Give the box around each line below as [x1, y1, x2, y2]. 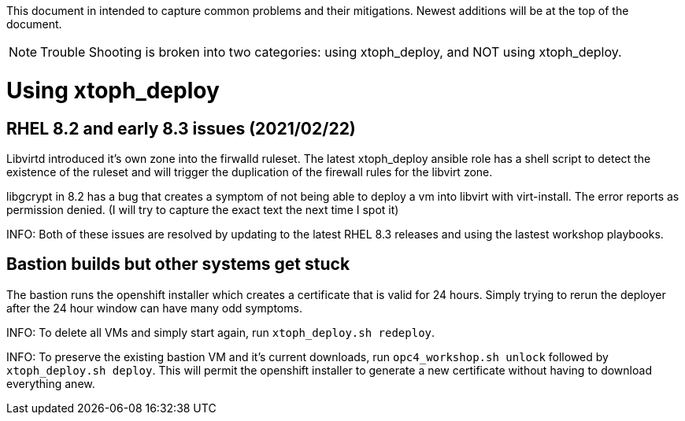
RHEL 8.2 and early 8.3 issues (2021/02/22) [6, 118, 356, 138]
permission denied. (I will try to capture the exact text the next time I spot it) [6, 202, 399, 216]
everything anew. [6, 376, 95, 390]
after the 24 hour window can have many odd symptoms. [6, 301, 302, 315]
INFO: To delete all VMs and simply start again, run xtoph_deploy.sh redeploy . [6, 325, 435, 339]
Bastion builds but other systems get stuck [6, 254, 350, 275]
